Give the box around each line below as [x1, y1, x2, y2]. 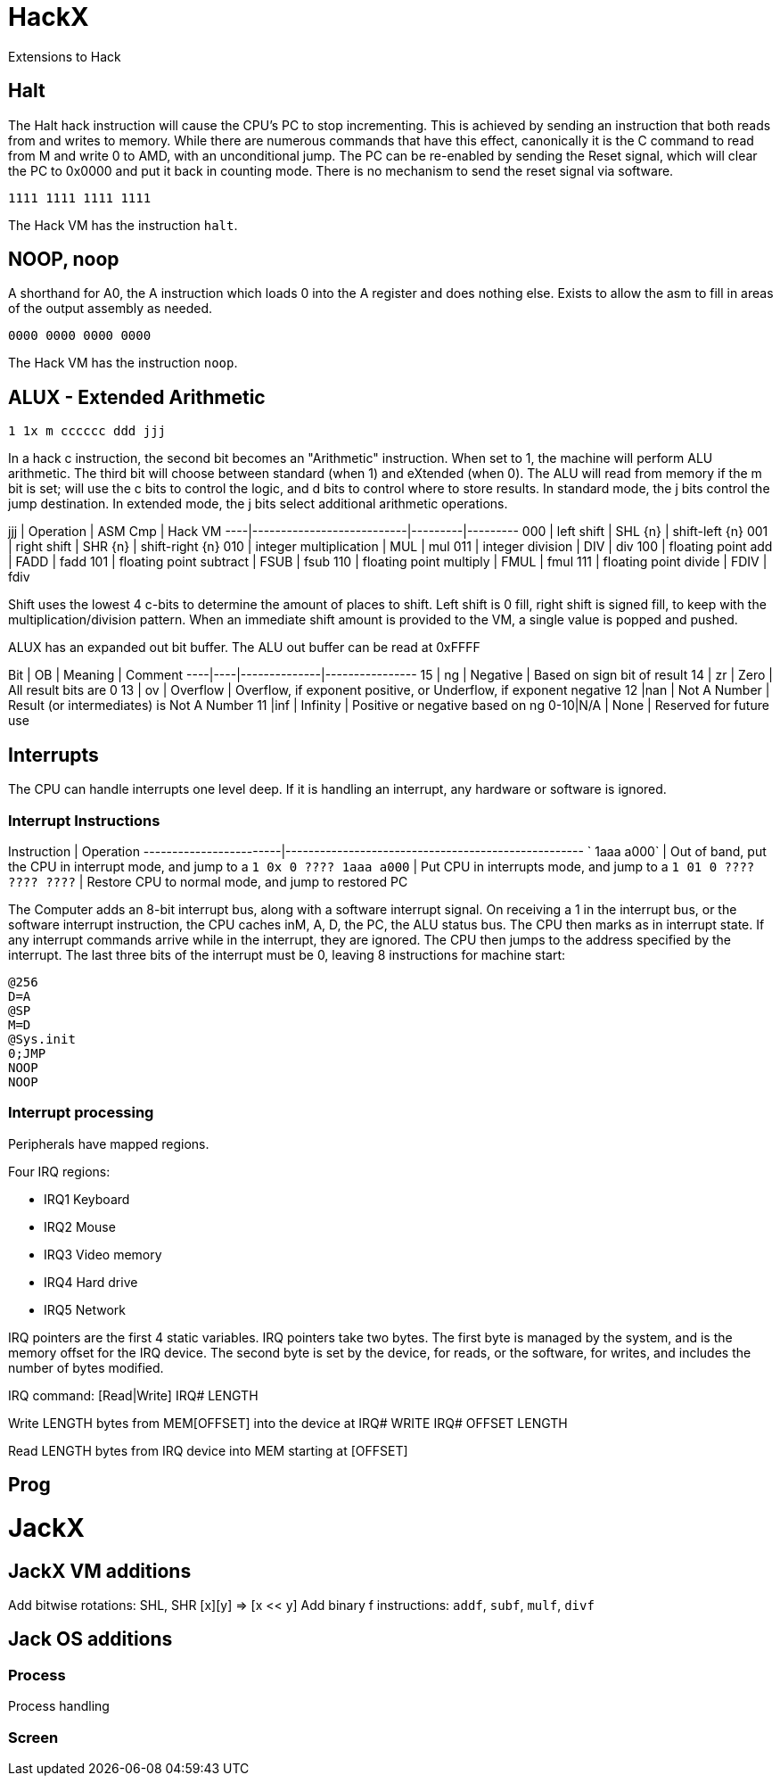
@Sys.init [8, 1031, 76, 1046]
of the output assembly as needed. [8, 301, 213, 317]
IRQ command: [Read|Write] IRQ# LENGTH [8, 1387, 259, 1403]
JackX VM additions [8, 1559, 192, 1582]
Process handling [8, 1698, 110, 1714]
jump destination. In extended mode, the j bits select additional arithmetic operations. [8, 496, 508, 512]
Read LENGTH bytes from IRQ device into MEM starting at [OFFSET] [8, 1442, 408, 1458]
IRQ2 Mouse [44, 1218, 116, 1234]
